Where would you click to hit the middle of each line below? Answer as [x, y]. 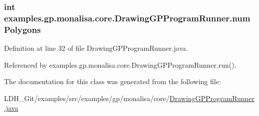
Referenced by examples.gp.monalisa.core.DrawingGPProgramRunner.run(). [120, 64]
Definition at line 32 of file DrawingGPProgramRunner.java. [96, 48]
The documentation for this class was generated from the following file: [113, 81]
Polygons [22, 29]
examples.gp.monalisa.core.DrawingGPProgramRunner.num [127, 18]
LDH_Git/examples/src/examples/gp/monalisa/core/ [87, 98]
